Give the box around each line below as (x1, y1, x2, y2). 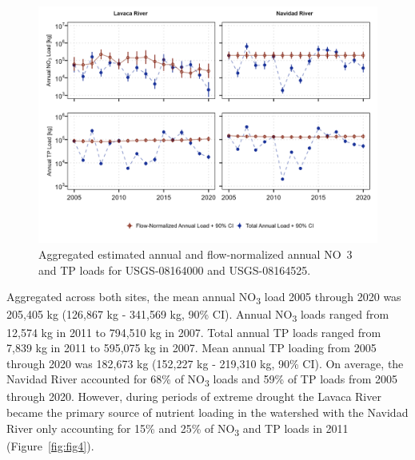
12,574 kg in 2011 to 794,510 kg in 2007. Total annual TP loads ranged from (6, 323, 381, 340)
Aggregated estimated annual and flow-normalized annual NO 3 (38, 246, 353, 263)
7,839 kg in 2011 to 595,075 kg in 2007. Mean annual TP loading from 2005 (6, 339, 377, 356)
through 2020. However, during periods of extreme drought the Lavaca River (6, 388, 381, 405)
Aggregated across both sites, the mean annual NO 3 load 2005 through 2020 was (6, 288, 401, 307)
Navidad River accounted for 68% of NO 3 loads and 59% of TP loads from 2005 (6, 371, 398, 390)
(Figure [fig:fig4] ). (6, 437, 94, 454)
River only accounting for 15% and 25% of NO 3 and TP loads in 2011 (6, 419, 349, 438)
